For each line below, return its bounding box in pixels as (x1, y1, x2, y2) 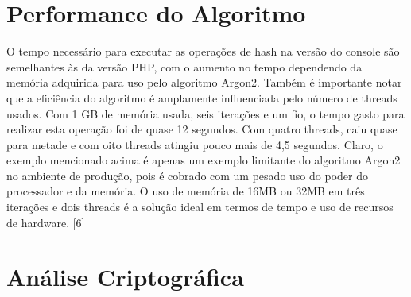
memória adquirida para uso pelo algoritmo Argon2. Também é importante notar (6, 74, 402, 91)
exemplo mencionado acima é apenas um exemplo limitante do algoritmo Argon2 (6, 152, 401, 168)
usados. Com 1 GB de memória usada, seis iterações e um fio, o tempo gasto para (6, 105, 405, 121)
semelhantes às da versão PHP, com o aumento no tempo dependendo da (6, 58, 363, 75)
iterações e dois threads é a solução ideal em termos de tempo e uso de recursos (6, 199, 394, 215)
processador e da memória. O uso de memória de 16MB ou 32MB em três (6, 183, 365, 199)
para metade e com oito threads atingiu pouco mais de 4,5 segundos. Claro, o (6, 136, 383, 152)
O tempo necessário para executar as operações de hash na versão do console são (6, 43, 400, 60)
